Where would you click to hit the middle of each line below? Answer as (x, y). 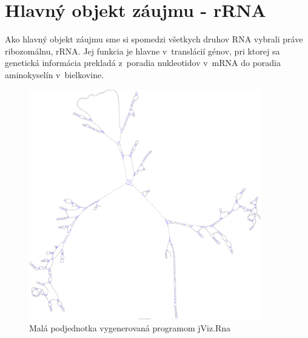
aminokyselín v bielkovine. (55, 74)
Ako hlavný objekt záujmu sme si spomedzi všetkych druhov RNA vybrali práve (154, 39)
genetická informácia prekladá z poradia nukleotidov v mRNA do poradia (143, 63)
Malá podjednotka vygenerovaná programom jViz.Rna (130, 327)
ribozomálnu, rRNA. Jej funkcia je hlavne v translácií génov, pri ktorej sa (142, 51)
